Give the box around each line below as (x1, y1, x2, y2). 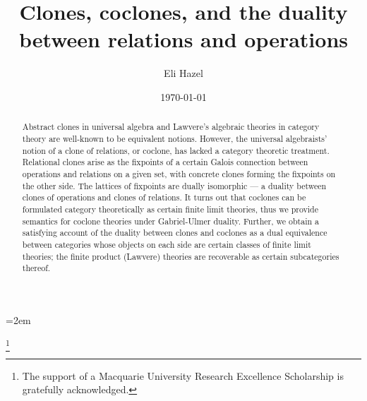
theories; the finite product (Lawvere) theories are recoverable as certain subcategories (22, 250, 339, 262)
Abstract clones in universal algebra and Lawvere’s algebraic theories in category (22, 121, 320, 133)
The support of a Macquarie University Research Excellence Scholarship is (22, 368, 344, 383)
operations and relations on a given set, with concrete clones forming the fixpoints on (22, 167, 336, 179)
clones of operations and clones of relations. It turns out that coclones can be (22, 191, 306, 203)
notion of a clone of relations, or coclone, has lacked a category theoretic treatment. (22, 144, 330, 156)
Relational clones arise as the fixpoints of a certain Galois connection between (22, 156, 308, 168)
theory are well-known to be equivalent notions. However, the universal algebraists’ (22, 132, 327, 144)
